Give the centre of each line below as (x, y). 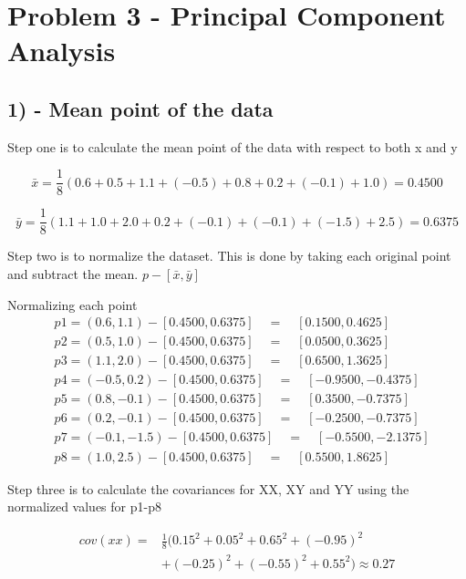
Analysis (62, 51)
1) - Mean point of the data (140, 108)
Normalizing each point (72, 304)
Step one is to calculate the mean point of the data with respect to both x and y (233, 146)
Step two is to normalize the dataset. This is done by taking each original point (229, 256)
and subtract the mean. (73, 274)
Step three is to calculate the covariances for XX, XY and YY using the (208, 488)
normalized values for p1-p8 (84, 507)
